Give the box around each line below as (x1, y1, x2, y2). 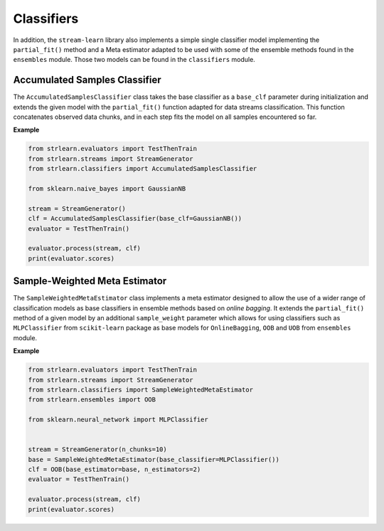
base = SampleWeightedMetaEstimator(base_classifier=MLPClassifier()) (28, 456, 280, 463)
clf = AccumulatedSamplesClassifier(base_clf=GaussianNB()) (28, 214, 242, 223)
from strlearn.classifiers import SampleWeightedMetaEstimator (28, 385, 254, 394)
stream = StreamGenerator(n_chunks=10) (28, 446, 167, 453)
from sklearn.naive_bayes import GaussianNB (28, 184, 186, 192)
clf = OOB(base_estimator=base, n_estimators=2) (28, 466, 201, 473)
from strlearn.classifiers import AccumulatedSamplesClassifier (28, 164, 257, 173)
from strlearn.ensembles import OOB (28, 396, 156, 404)
